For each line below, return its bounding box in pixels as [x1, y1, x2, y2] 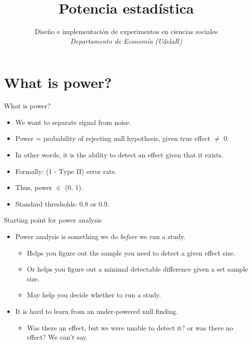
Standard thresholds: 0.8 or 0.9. [15, 198, 109, 208]
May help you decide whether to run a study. [27, 290, 161, 300]
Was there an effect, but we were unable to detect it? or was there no [27, 322, 234, 332]
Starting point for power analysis [4, 215, 102, 225]
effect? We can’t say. [27, 332, 88, 342]
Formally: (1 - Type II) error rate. [15, 166, 117, 176]
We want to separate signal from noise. [15, 117, 131, 127]
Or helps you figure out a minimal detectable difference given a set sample [27, 264, 248, 274]
